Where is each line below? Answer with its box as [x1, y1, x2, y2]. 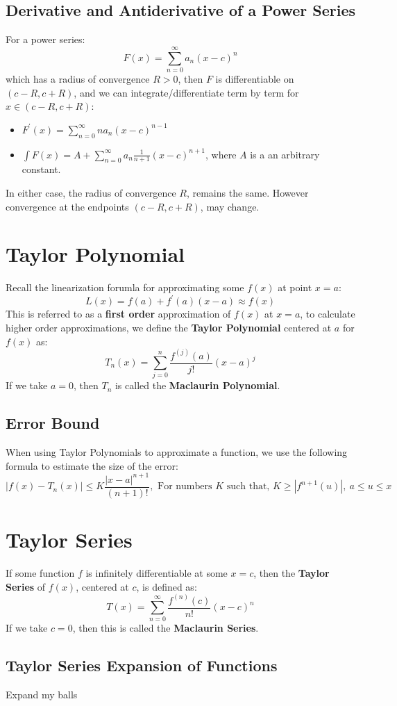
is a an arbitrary [250, 147, 320, 161]
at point [278, 280, 312, 295]
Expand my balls [6, 687, 78, 702]
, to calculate [300, 306, 355, 321]
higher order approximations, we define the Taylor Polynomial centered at [6, 320, 332, 334]
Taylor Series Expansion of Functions [6, 655, 278, 676]
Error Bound [6, 412, 100, 434]
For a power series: [6, 32, 85, 47]
